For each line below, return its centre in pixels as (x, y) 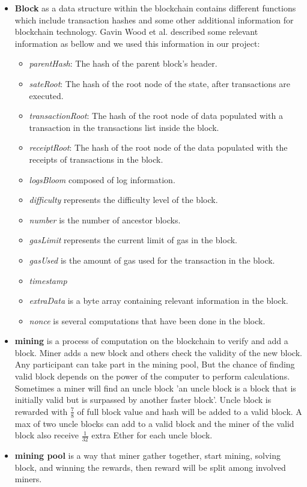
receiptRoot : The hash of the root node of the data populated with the (158, 147)
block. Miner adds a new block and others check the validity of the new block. (158, 352)
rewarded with (41, 411)
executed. (46, 95)
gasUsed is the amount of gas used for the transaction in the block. (152, 260)
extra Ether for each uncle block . (152, 435)
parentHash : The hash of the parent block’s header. (123, 63)
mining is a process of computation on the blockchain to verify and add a (151, 341)
